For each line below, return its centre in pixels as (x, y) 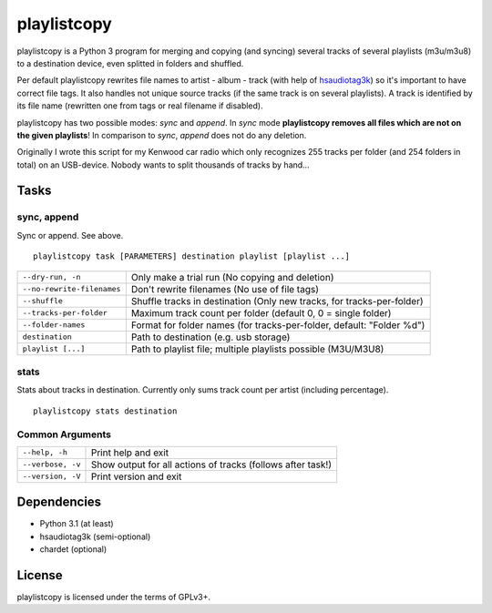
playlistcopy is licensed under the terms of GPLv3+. (114, 598)
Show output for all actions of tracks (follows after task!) (211, 465)
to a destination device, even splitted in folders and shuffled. (130, 63)
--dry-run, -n (51, 277)
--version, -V (51, 477)
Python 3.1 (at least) (77, 524)
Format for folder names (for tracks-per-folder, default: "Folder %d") (278, 325)
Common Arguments (64, 434)
